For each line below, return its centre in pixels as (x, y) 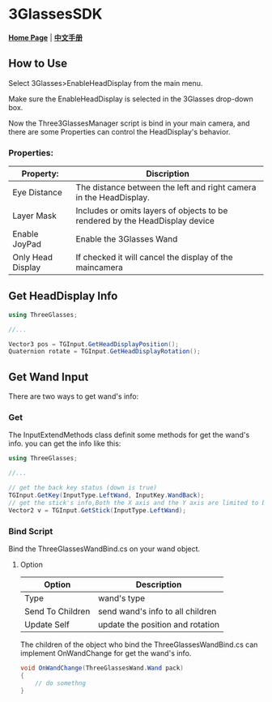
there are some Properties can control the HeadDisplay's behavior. (119, 131)
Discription (168, 173)
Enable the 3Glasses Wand (127, 239)
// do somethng (61, 683)
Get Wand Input (49, 377)
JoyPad (27, 244)
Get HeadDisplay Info (63, 296)
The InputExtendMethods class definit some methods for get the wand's (129, 435)
